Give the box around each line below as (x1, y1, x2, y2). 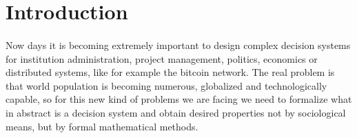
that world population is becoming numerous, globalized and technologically (6, 78, 327, 92)
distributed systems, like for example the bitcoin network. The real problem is (6, 65, 335, 79)
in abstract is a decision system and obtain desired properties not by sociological (6, 105, 346, 119)
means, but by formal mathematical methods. (6, 119, 198, 133)
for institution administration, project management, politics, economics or (6, 51, 318, 66)
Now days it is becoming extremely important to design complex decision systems (6, 37, 351, 52)
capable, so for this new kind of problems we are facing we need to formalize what (6, 92, 352, 106)
